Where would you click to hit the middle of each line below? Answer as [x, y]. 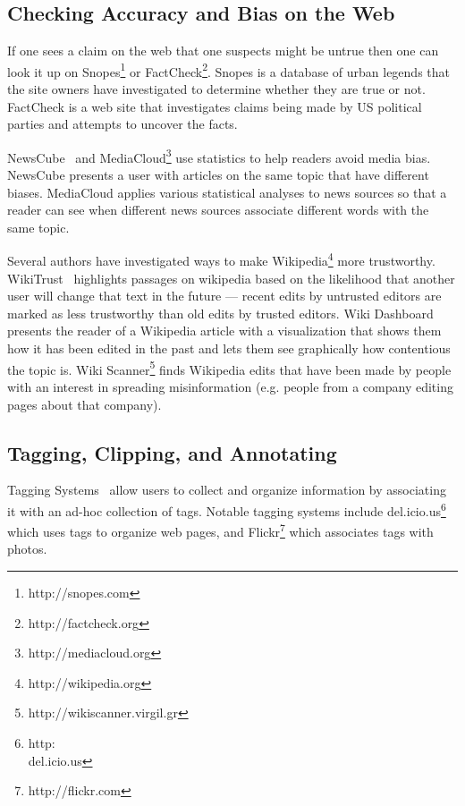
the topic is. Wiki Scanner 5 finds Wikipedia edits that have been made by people [229, 368]
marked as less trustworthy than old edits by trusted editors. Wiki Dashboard [220, 313]
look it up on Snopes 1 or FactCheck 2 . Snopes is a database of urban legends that [228, 70]
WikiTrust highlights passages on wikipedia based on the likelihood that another [231, 278]
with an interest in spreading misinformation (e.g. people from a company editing [230, 386]
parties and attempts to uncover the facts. [123, 124]
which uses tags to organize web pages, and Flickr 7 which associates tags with [220, 530]
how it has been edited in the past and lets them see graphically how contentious [229, 348]
